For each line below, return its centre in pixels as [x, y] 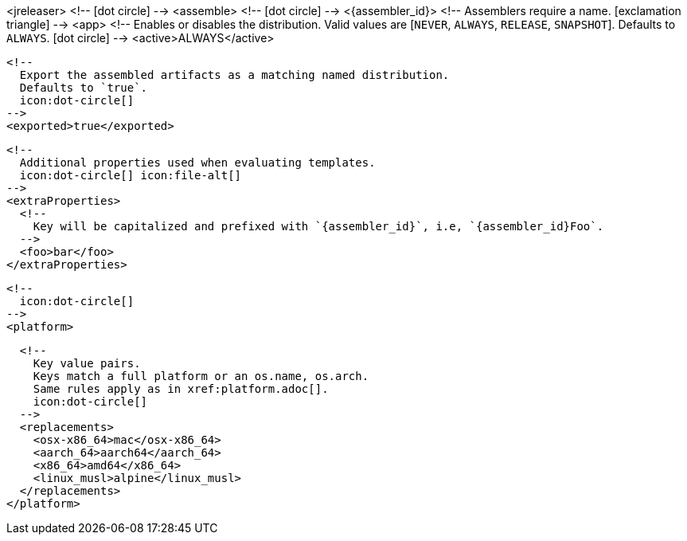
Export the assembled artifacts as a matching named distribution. [234, 75]
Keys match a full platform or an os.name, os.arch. [201, 376]
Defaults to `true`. [84, 88]
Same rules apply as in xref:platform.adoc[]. [181, 389]
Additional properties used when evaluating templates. [197, 163]
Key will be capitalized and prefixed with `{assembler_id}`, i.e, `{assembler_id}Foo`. [318, 226]
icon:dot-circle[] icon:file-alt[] [131, 175]
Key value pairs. [87, 363]
